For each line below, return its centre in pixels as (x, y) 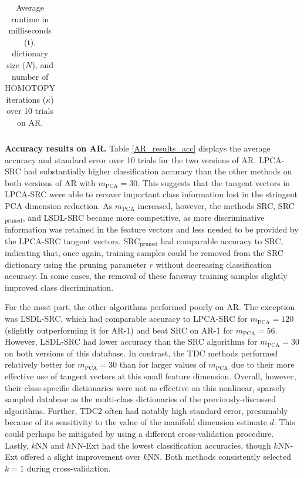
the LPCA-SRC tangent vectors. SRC (72, 240)
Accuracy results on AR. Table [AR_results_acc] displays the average (138, 148)
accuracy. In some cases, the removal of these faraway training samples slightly (146, 276)
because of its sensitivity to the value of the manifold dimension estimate (136, 422)
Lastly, (17, 445)
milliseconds (30, 30)
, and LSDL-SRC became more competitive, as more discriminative (143, 217)
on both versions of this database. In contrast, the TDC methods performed (141, 353)
